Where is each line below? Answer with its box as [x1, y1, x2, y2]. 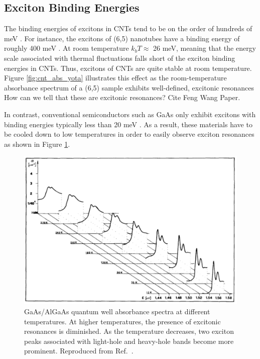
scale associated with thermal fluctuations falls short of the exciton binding [4, 52, 235, 63]
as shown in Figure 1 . [4, 138, 70, 149]
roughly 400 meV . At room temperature [4, 43, 129, 53]
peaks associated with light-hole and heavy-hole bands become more [24, 335, 234, 346]
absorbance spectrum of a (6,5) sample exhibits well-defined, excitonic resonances [4, 82, 254, 93]
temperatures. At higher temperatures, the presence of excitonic [24, 316, 221, 326]
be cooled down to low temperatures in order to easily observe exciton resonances [4, 129, 254, 139]
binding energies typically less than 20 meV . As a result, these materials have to [4, 119, 252, 129]
